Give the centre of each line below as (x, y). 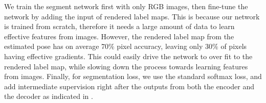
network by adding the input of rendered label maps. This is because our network (132, 16)
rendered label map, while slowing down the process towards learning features (126, 66)
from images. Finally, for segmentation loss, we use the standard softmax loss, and (133, 76)
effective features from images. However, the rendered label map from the (119, 36)
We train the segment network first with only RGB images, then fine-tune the (126, 6)
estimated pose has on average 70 (57, 46)
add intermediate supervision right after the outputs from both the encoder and (129, 86)
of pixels (234, 46)
